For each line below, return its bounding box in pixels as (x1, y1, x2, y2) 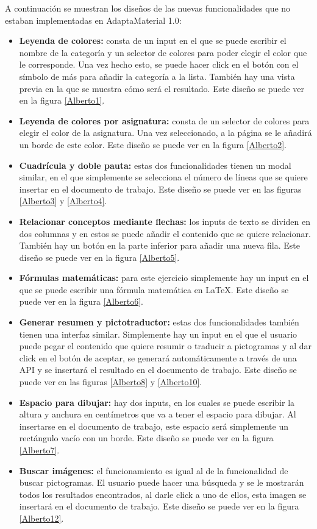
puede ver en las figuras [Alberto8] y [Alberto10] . (19, 375, 202, 388)
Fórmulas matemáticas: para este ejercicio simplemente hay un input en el (19, 271, 309, 284)
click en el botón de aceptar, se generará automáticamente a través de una (19, 351, 297, 364)
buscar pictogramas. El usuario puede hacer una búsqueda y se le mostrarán (19, 476, 304, 489)
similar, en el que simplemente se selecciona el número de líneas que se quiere (19, 171, 308, 183)
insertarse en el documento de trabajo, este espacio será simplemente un (19, 419, 288, 432)
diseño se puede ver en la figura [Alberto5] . (19, 250, 180, 263)
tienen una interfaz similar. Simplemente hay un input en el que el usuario (19, 327, 297, 340)
